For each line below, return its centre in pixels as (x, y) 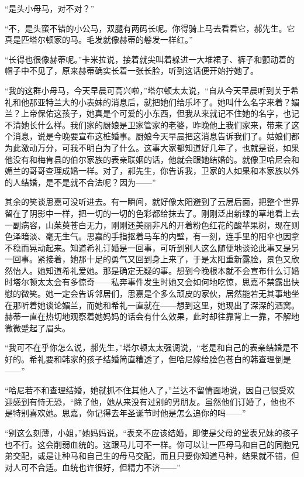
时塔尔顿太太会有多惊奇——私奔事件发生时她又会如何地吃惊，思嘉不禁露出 (148, 282)
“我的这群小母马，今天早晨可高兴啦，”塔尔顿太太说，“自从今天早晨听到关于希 (152, 90)
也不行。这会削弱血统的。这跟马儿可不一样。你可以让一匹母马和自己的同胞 (148, 444)
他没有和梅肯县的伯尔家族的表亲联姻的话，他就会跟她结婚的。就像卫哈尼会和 (152, 159)
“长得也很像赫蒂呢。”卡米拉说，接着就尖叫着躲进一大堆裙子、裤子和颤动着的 (150, 59)
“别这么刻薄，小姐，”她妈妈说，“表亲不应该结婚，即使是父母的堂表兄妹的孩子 (152, 433)
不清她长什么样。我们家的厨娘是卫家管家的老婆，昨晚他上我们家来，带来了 (148, 124)
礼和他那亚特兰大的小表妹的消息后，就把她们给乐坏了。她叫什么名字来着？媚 (152, 102)
